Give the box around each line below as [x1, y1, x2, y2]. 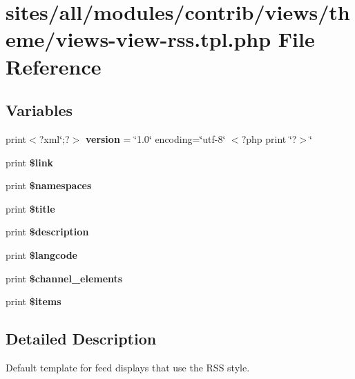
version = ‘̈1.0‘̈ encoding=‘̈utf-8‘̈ [85, 131, 226, 146]
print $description [6, 224, 89, 239]
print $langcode [6, 247, 77, 262]
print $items [6, 294, 61, 309]
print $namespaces [6, 178, 92, 193]
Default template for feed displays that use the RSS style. [6, 360, 250, 374]
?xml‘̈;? [39, 131, 70, 146]
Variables [6, 99, 73, 121]
